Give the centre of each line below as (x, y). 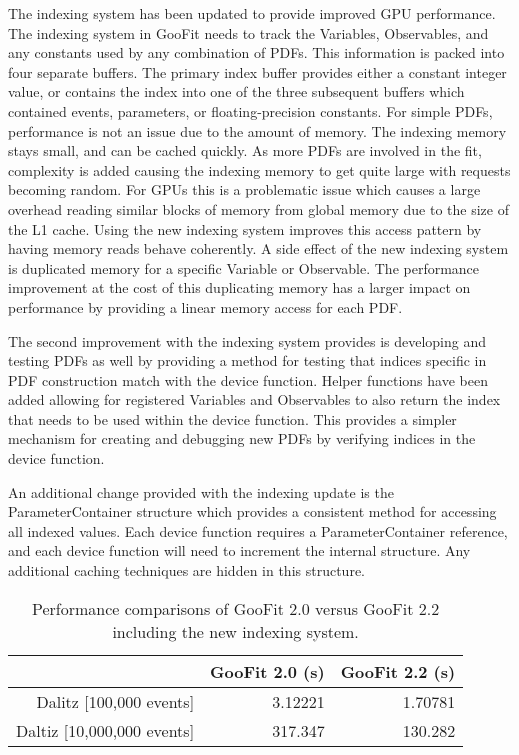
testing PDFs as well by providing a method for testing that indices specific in (247, 360)
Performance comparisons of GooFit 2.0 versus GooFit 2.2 (235, 608)
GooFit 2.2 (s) (398, 671)
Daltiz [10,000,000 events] (105, 730)
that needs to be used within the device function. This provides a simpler (232, 418)
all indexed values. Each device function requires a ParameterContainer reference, (258, 530)
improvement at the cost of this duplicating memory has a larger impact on (239, 287)
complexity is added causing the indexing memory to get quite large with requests (259, 169)
